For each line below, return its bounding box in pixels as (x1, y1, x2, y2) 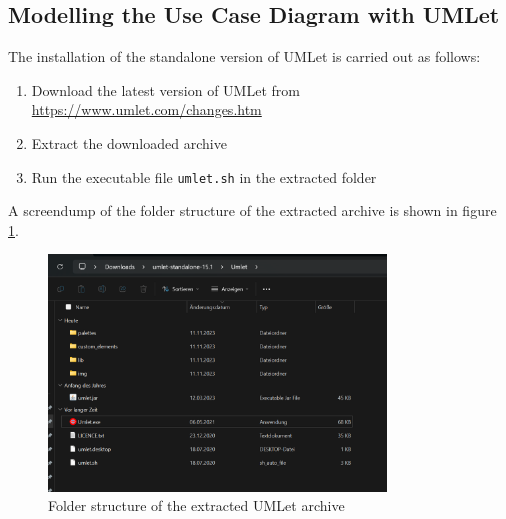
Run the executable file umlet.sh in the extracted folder (31, 166, 377, 187)
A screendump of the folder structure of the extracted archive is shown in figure (8, 200, 497, 221)
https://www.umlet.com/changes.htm (31, 99, 262, 120)
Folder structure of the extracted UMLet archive (48, 495, 345, 516)
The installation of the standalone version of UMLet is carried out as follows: (8, 46, 481, 67)
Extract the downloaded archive (31, 132, 227, 153)
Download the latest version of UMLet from (31, 79, 300, 100)
